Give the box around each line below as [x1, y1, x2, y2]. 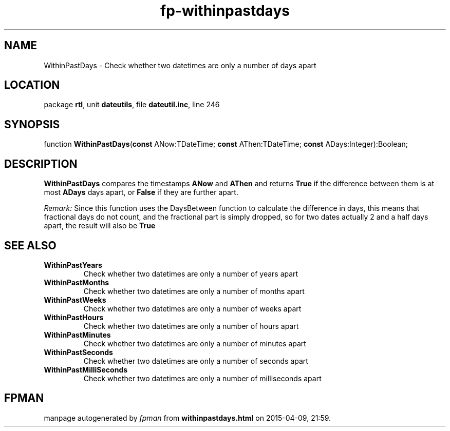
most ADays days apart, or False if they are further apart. [44, 188, 238, 197]
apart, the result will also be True [44, 221, 156, 230]
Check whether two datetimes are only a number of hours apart [83, 321, 299, 330]
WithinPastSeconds [44, 347, 113, 357]
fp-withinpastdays [160, 2, 290, 19]
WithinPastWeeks [44, 295, 106, 304]
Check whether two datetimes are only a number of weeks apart [83, 304, 302, 313]
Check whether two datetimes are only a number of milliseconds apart [83, 374, 322, 383]
